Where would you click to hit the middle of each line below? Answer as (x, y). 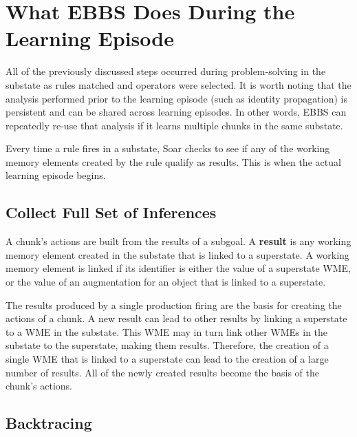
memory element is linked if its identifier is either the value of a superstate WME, (178, 268)
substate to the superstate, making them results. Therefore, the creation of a (167, 345)
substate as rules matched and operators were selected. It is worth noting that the (178, 84)
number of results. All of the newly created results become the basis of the (162, 372)
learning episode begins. (56, 175)
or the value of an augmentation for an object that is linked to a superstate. (166, 282)
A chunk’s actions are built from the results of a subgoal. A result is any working (178, 241)
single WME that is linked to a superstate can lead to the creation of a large (167, 359)
